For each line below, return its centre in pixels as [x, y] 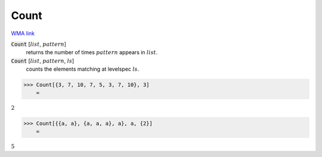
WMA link [23, 33]
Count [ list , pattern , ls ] [43, 61]
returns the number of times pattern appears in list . [92, 52]
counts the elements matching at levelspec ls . [83, 69]
